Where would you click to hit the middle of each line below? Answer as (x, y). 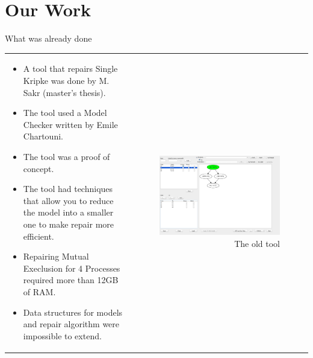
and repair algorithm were (71, 324)
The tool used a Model (65, 113)
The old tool (257, 243)
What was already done (48, 38)
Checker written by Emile (70, 124)
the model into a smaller (68, 212)
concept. (39, 168)
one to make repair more (69, 224)
